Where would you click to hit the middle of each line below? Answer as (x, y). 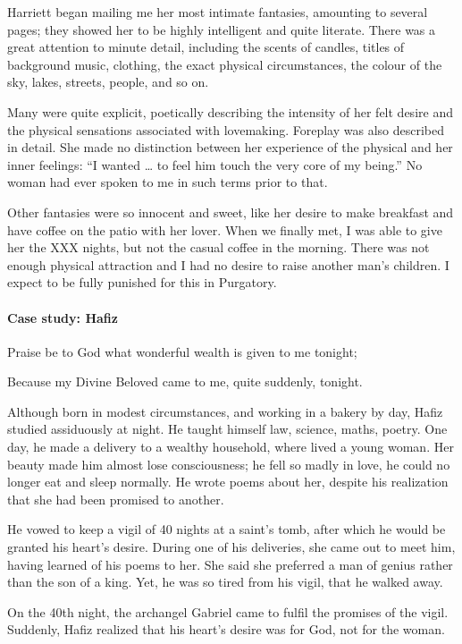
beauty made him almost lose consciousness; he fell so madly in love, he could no (229, 464)
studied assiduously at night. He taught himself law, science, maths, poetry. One (227, 429)
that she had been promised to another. (116, 499)
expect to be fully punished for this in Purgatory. (142, 282)
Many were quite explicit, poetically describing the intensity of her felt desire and (230, 111)
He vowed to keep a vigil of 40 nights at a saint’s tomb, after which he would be (227, 529)
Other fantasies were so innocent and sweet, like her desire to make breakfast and (231, 212)
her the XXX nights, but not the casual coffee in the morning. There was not (218, 247)
